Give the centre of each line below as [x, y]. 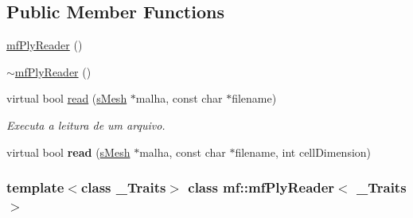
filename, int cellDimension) [303, 152]
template [35, 187]
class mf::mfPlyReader [261, 187]
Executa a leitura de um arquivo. [86, 125]
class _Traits [123, 187]
